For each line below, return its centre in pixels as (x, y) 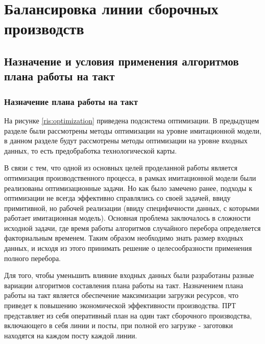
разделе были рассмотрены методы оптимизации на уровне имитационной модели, (133, 130)
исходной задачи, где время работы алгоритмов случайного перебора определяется (132, 228)
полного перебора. (32, 258)
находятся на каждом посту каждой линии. (71, 335)
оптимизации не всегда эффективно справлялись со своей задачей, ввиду (117, 198)
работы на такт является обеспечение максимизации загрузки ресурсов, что (122, 295)
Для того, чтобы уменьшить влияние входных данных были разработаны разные (129, 275)
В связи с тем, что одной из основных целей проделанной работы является (121, 168)
